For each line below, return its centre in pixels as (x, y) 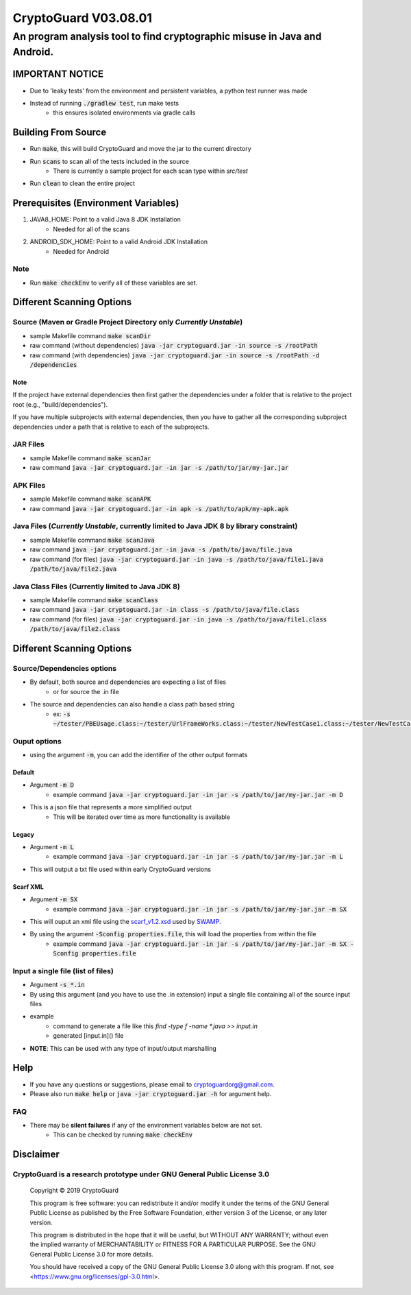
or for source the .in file (86, 691)
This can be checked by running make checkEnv (123, 1134)
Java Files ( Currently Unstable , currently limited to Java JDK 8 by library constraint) (155, 526)
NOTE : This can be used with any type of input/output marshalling (123, 1048)
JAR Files (28, 444)
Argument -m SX (54, 899)
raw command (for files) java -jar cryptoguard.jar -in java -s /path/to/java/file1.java (176, 559)
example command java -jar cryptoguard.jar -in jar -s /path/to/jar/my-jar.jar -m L (198, 857)
